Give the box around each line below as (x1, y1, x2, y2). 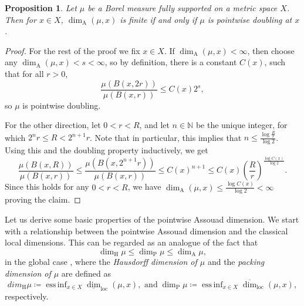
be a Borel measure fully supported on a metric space (87, 2, 278, 14)
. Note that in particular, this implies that (89, 131, 242, 143)
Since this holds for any (5, 180, 89, 193)
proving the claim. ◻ (5, 193, 81, 206)
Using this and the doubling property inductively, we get (5, 144, 208, 156)
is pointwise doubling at (207, 13, 292, 25)
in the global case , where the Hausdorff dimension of (5, 255, 197, 268)
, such (264, 56, 286, 68)
